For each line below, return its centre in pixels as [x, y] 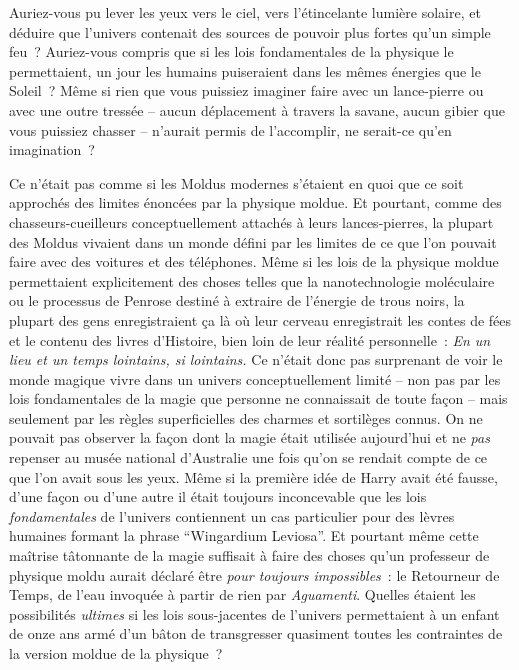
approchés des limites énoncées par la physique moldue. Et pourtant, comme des [255, 202]
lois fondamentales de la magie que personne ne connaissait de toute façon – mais [258, 398]
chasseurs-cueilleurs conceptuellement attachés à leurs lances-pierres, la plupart [251, 221]
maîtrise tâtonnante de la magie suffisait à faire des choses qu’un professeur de [249, 555]
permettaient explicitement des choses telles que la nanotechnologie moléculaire [252, 280]
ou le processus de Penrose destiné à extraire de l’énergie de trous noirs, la [237, 300]
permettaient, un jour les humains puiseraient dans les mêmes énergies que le [245, 70]
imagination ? [52, 149]
